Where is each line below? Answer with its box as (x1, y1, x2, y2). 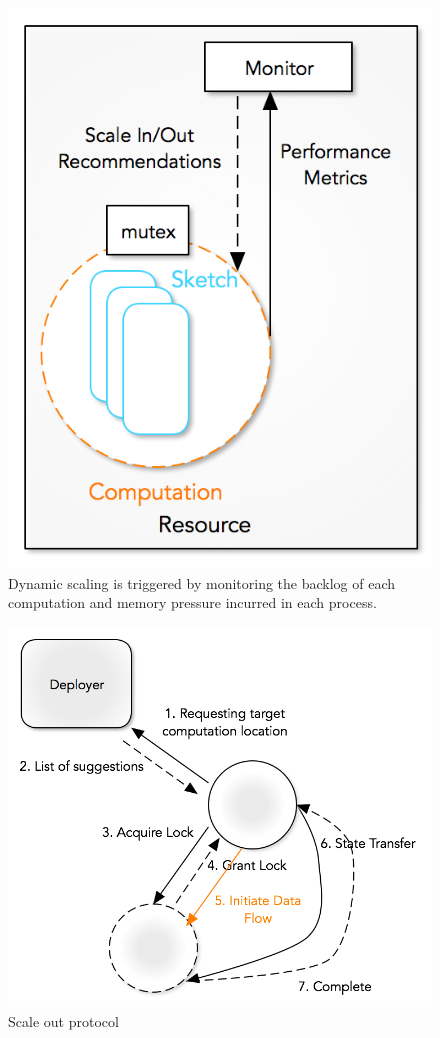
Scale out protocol (8, 1010, 119, 1031)
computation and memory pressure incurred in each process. (8, 592, 377, 613)
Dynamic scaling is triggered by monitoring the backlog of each (8, 572, 396, 593)
